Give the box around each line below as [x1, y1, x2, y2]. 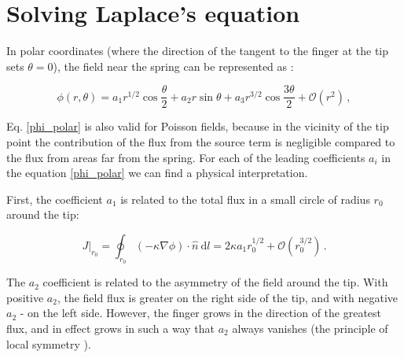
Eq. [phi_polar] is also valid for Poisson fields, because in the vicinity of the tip [6, 118, 389, 135]
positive [6, 289, 44, 305]
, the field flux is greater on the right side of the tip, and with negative [57, 289, 398, 305]
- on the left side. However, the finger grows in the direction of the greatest [20, 304, 382, 321]
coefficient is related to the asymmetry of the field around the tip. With [42, 274, 388, 290]
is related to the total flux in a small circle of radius [120, 190, 370, 207]
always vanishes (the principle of [232, 319, 388, 336]
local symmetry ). [6, 335, 91, 352]
